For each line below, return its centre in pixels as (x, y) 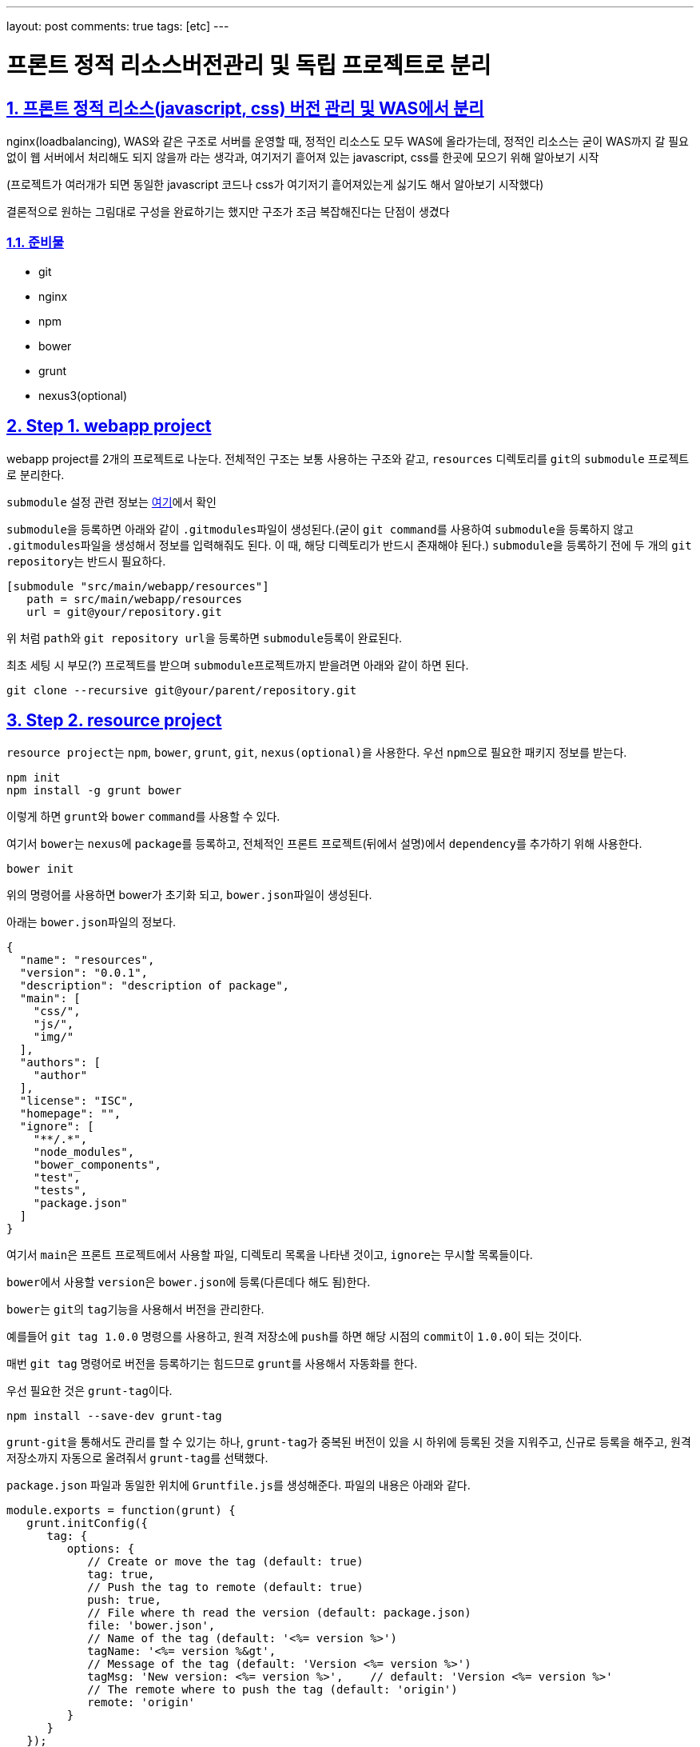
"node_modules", (84, 1152)
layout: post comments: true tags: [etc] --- (118, 26)
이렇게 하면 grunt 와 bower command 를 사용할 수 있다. (143, 817)
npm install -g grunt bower (94, 791)
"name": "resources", (87, 960)
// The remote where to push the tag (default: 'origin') (272, 1690)
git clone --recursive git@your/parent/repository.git (182, 690)
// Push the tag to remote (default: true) (225, 1587)
